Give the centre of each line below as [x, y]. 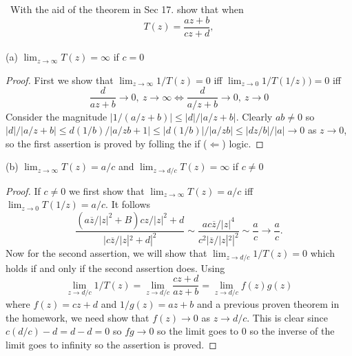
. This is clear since [287, 317]
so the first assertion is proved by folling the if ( [106, 143]
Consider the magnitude [56, 116]
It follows [131, 204]
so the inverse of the [292, 331]
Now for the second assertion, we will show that [106, 253]
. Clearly [254, 116]
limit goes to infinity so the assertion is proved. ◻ [111, 344]
